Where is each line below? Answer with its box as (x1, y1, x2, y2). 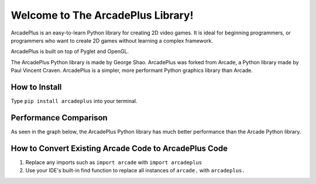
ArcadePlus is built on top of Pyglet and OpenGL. (11, 48, 129, 55)
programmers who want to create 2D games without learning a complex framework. (11, 37, 214, 44)
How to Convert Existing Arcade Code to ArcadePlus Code (11, 143, 228, 153)
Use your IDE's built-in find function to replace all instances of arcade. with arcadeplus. (25, 167, 245, 174)
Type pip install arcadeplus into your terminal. (11, 98, 138, 105)
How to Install (11, 82, 62, 92)
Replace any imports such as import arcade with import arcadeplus (25, 158, 202, 166)
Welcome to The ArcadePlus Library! (11, 9, 194, 22)
